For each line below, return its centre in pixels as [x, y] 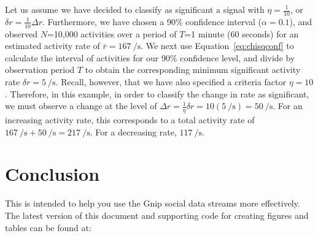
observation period [40, 70]
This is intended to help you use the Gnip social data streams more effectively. [153, 203]
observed [21, 33]
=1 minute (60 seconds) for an [242, 33]
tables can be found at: [48, 227]
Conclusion [52, 174]
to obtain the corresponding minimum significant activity [193, 70]
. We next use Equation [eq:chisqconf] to [217, 46]
